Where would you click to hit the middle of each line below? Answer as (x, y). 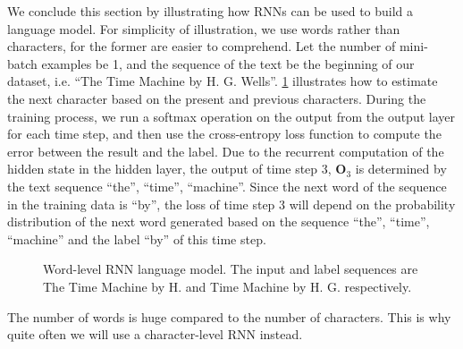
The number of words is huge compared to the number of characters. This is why (229, 316)
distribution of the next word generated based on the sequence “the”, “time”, (219, 221)
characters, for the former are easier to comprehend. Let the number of (202, 46)
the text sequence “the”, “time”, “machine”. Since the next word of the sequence (227, 186)
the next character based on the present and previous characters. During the (217, 98)
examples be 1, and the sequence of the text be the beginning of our (228, 63)
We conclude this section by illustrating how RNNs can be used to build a (210, 11)
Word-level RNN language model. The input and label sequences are (231, 269)
